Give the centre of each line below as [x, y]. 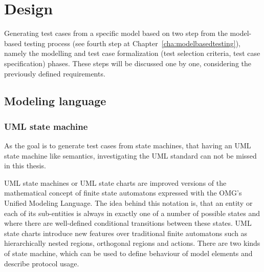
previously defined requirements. [55, 73]
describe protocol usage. [42, 263]
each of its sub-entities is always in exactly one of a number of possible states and [132, 213]
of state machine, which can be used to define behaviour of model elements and [128, 253]
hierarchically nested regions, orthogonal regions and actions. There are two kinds [132, 243]
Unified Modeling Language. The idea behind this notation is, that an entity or [128, 203]
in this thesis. [25, 166]
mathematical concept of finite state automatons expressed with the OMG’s [123, 193]
